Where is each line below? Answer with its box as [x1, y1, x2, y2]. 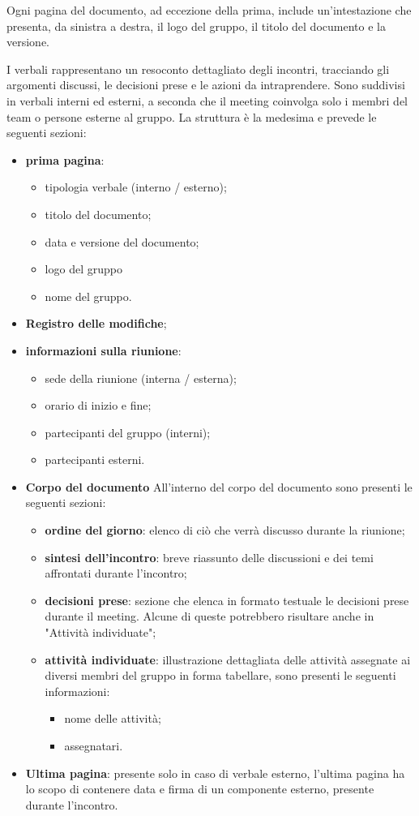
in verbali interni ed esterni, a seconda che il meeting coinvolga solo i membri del [6, 92, 408, 109]
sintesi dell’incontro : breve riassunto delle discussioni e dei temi [45, 548, 374, 565]
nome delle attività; [64, 710, 161, 727]
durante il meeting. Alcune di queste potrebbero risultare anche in [45, 608, 374, 625]
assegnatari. [64, 737, 123, 754]
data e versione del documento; [45, 233, 199, 250]
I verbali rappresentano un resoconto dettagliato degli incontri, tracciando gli [6, 60, 390, 77]
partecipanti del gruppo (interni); [45, 423, 211, 440]
